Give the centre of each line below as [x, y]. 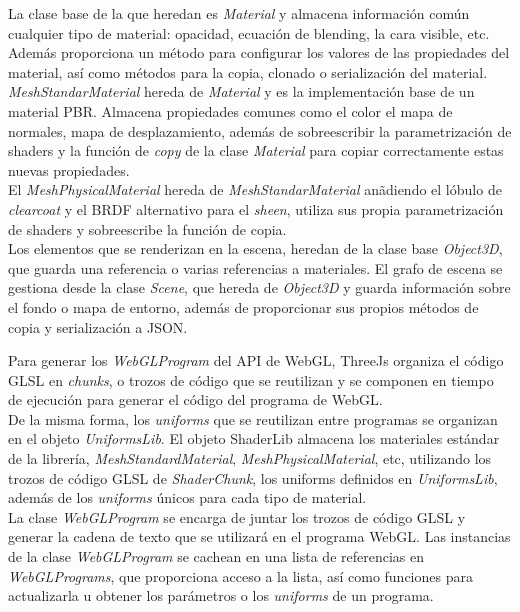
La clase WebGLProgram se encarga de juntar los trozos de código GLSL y [237, 516]
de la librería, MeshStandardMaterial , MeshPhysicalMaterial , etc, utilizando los [250, 458]
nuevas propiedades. [69, 169]
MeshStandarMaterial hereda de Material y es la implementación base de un [241, 91]
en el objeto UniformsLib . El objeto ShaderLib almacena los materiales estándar [254, 438]
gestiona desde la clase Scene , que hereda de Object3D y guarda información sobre [259, 287]
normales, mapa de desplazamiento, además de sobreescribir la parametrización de [260, 130]
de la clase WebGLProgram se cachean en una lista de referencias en [216, 556]
